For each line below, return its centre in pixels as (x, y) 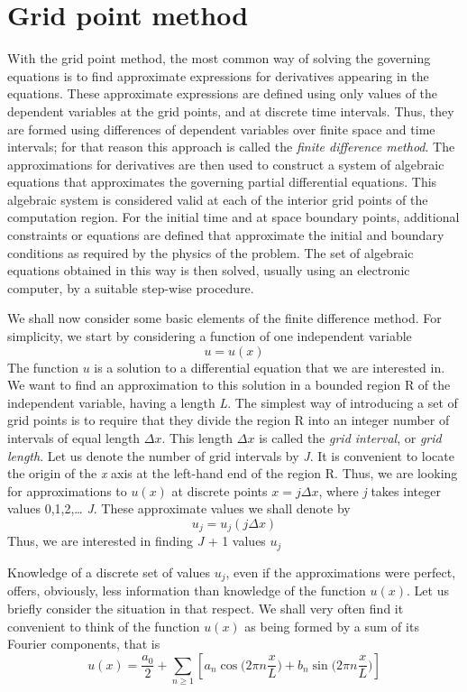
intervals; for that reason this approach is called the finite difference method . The (231, 147)
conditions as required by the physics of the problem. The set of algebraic (211, 252)
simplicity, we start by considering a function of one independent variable (210, 336)
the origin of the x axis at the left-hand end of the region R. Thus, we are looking (233, 473)
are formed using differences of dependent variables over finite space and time (221, 129)
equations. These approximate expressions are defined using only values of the (223, 93)
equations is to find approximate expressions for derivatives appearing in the (218, 75)
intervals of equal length (74, 438)
